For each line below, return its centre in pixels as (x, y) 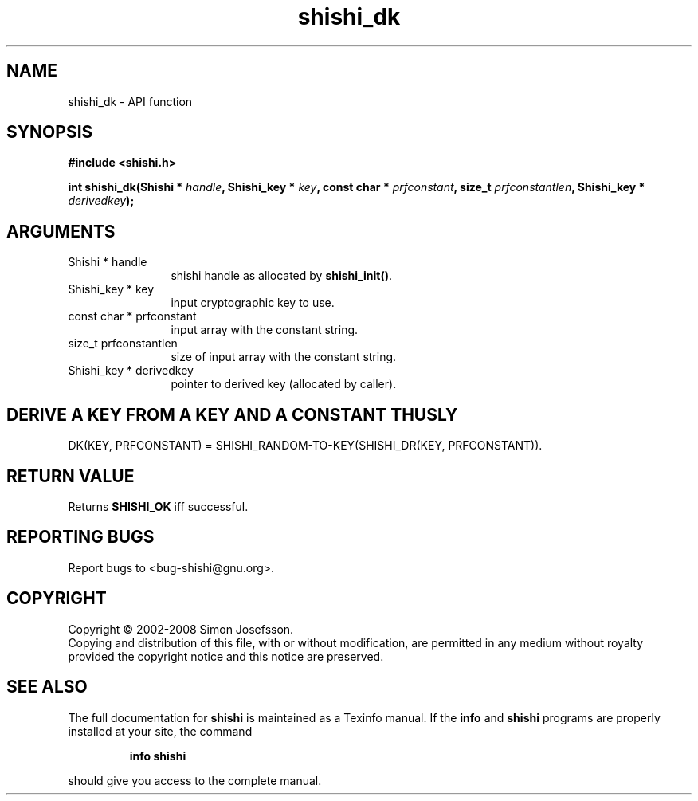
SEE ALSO (47, 687)
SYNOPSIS (50, 132)
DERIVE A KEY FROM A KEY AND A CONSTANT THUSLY (232, 414)
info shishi (158, 756)
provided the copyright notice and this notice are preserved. (226, 656)
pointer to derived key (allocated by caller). (284, 384)
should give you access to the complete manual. (195, 780)
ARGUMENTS (61, 231)
